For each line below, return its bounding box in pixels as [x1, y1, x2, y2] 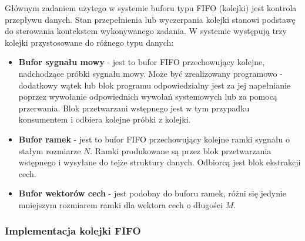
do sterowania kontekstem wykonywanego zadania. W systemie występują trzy [5, 25, 287, 37]
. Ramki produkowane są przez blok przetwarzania [90, 144, 272, 157]
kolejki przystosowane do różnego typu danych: [5, 36, 174, 48]
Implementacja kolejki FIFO [5, 223, 141, 238]
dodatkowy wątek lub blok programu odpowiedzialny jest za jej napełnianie [18, 79, 291, 91]
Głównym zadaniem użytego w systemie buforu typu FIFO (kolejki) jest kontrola [5, 2, 297, 13]
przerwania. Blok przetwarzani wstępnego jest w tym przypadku [18, 101, 250, 114]
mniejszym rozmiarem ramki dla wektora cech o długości [18, 198, 223, 211]
